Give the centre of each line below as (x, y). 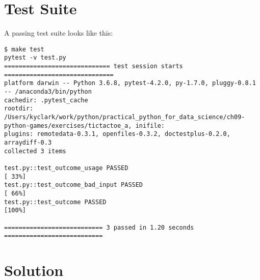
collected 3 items (35, 151)
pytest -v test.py (35, 58)
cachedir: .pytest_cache (46, 100)
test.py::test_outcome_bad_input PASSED (74, 185)
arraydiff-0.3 (28, 142)
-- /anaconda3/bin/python (48, 92)
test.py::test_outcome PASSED (55, 202)
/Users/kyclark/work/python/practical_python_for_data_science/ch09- (125, 117)
